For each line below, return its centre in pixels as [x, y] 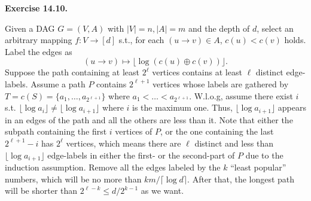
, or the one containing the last [217, 131]
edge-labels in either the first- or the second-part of [141, 155]
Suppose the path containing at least [72, 72]
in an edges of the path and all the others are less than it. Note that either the [149, 119]
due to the [264, 155]
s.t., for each [141, 40]
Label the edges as [39, 51]
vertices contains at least [197, 72]
